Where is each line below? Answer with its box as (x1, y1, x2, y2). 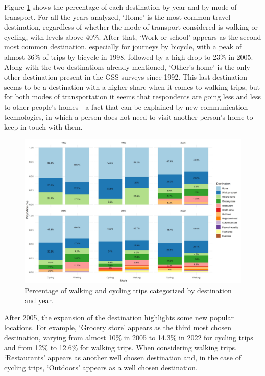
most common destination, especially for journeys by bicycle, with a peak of (4, 41, 242, 52)
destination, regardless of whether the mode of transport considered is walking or (4, 21, 258, 32)
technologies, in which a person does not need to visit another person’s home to (4, 111, 253, 122)
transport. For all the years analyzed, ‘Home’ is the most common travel (4, 11, 231, 22)
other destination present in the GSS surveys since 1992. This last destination (4, 71, 248, 82)
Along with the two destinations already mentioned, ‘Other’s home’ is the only (4, 61, 250, 72)
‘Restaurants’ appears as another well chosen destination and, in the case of (4, 352, 242, 363)
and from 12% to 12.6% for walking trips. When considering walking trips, (4, 342, 237, 353)
